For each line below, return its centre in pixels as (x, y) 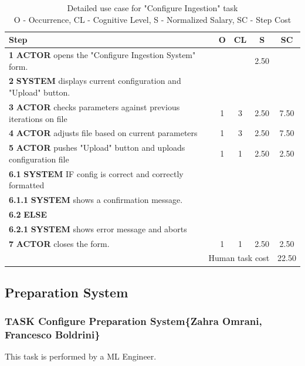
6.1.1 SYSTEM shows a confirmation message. (96, 200)
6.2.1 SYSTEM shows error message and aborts (98, 228)
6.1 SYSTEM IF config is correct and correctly (96, 173)
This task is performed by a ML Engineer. (81, 356)
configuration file (39, 159)
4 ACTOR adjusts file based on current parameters (103, 133)
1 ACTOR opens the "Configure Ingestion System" (102, 55)
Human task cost (239, 258)
